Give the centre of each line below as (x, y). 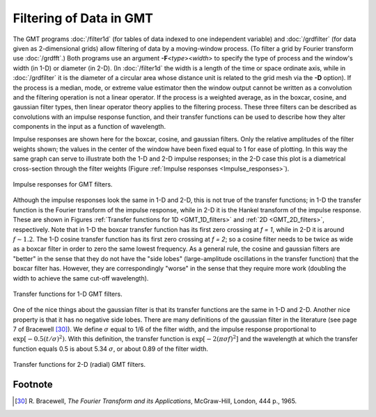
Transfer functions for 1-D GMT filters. (68, 294)
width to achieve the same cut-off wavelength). (81, 278)
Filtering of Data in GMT (83, 18)
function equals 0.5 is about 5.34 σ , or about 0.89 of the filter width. (111, 349)
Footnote (33, 385)
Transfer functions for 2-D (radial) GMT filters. (79, 365)
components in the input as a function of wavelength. (89, 127)
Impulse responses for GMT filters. (63, 184)
